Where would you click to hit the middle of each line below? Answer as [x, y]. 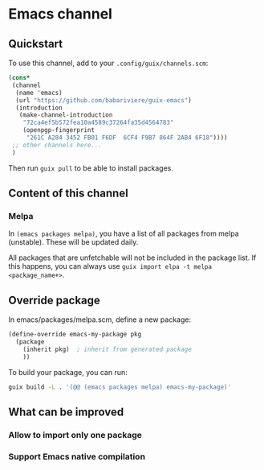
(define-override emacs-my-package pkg [75, 335]
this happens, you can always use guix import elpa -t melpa [110, 266]
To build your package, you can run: [68, 372]
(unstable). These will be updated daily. [73, 242]
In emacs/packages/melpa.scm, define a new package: [100, 320]
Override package [54, 300]
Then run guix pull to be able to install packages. [91, 168]
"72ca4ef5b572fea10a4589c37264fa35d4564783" [98, 123]
